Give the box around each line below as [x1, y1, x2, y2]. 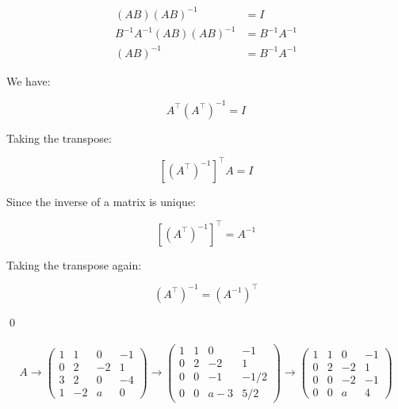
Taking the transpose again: [6, 256, 142, 273]
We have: [6, 72, 51, 89]
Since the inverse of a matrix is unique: [6, 193, 197, 209]
